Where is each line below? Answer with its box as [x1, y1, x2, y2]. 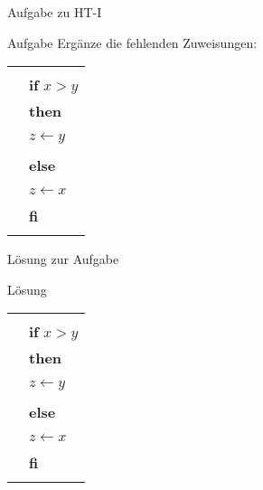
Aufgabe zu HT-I [7, 3, 102, 21]
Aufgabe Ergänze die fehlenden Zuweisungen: [7, 33, 258, 52]
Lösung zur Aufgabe [7, 250, 119, 269]
